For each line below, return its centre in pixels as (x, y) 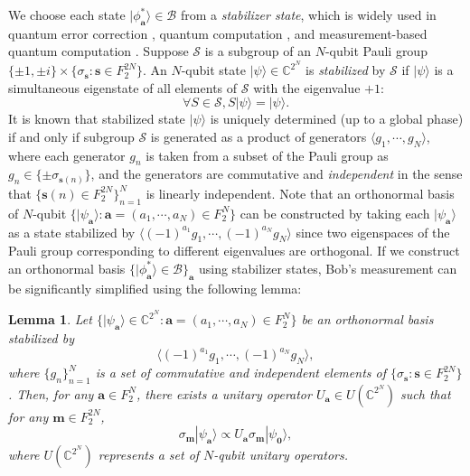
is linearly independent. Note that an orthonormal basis (300, 193)
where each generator (67, 155)
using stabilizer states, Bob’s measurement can (328, 268)
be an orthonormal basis (367, 319)
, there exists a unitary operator (224, 393)
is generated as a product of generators (258, 136)
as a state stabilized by (72, 232)
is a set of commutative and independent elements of (240, 373)
